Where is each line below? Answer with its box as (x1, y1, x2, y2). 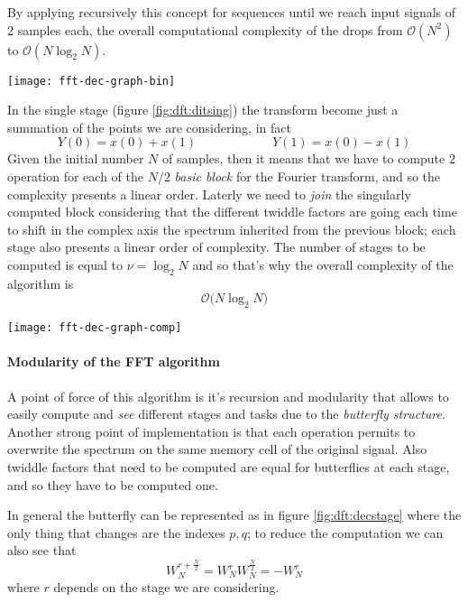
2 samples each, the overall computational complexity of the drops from (7, 20, 403, 39)
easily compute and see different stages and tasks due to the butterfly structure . (7, 404, 445, 423)
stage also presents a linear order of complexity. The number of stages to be (7, 237, 426, 256)
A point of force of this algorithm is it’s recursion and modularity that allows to (7, 386, 449, 405)
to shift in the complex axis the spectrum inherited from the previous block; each (7, 219, 456, 238)
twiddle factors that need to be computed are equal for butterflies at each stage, (7, 458, 450, 477)
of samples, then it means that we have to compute (162, 149, 445, 168)
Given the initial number (7, 149, 144, 168)
